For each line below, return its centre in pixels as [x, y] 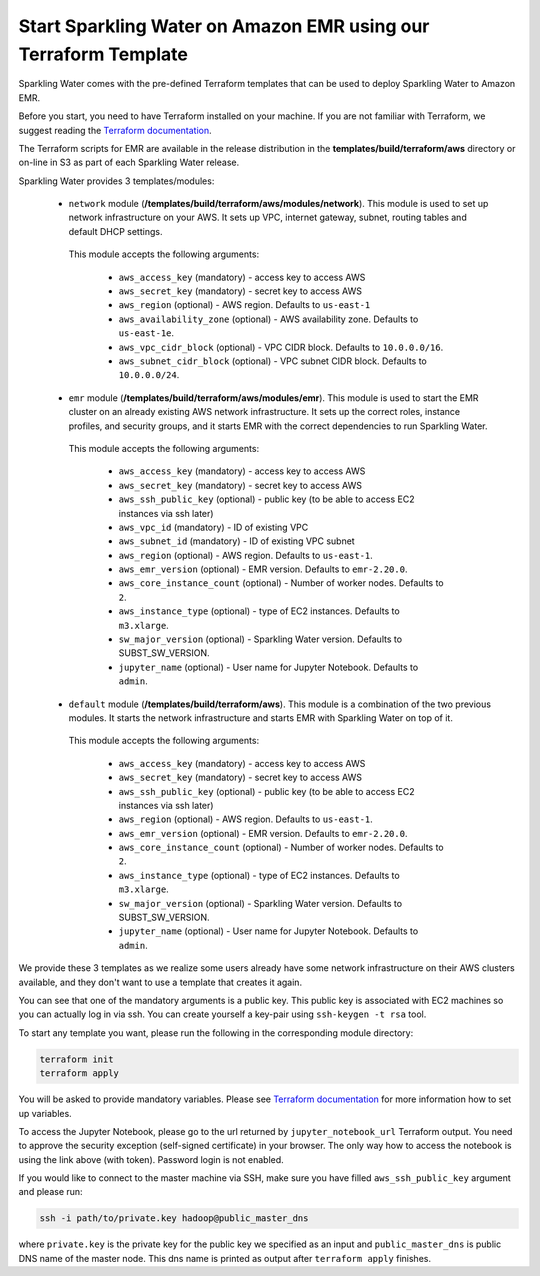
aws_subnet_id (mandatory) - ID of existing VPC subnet [236, 541]
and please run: [51, 1192]
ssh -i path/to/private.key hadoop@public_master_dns [174, 1218]
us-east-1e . [146, 333]
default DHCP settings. [115, 231]
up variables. [45, 1113]
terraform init [76, 1059]
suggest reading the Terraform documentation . [115, 130]
